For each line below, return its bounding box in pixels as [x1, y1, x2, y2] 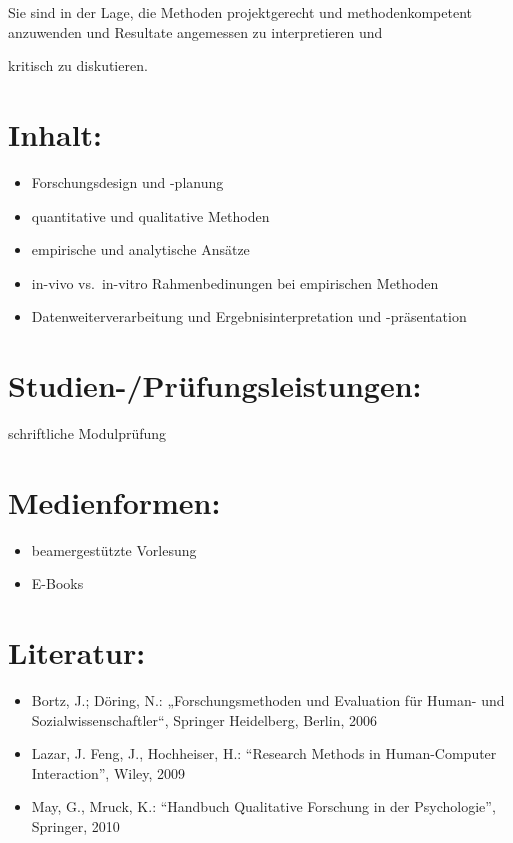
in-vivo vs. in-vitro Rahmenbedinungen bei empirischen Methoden [31, 272, 439, 293]
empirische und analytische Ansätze [31, 239, 250, 260]
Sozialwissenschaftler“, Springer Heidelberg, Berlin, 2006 [31, 709, 377, 730]
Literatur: [8, 632, 146, 673]
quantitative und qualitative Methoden [31, 205, 270, 226]
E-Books [31, 573, 84, 594]
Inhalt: [8, 113, 103, 154]
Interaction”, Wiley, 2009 [31, 762, 186, 783]
